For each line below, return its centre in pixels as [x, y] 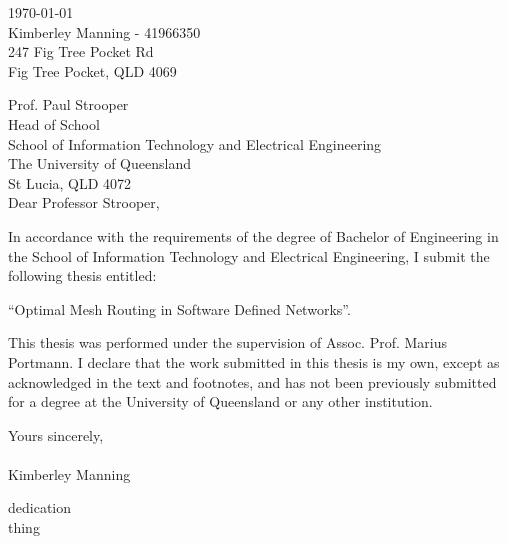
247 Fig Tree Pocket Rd [81, 51]
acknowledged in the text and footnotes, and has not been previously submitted [252, 381]
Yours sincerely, [56, 434]
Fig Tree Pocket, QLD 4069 [92, 70]
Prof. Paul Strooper [68, 104]
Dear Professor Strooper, [84, 202]
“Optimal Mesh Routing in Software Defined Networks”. [179, 308]
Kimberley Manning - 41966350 [104, 31]
